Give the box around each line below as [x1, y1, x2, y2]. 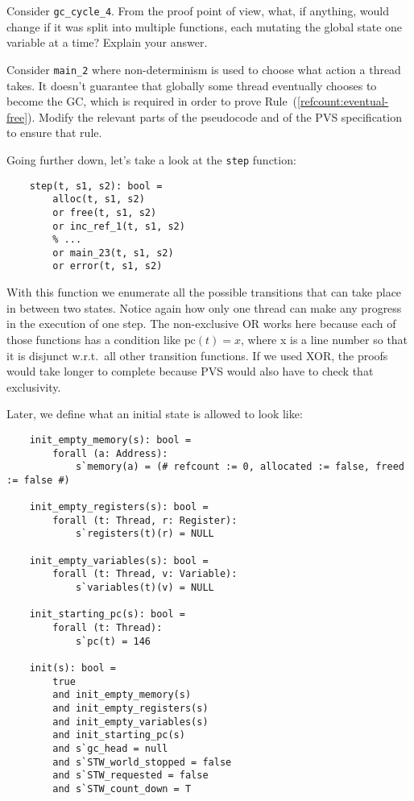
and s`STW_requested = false [52, 770, 209, 782]
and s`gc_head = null [52, 742, 168, 754]
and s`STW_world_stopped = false [52, 756, 232, 768]
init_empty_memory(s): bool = [29, 434, 192, 446]
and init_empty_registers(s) [52, 703, 209, 714]
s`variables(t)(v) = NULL [75, 582, 214, 594]
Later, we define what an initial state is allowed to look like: [6, 405, 303, 422]
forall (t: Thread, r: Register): [52, 514, 238, 526]
